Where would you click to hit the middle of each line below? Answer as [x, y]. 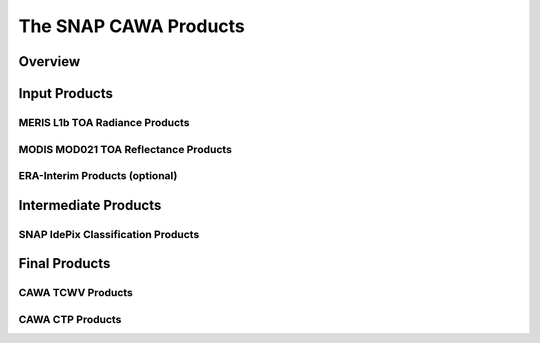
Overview [49, 61]
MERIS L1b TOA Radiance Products [104, 122]
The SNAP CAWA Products [131, 26]
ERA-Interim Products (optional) [98, 176]
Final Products [64, 263]
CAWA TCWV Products [76, 293]
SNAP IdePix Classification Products [109, 234]
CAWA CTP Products [70, 319]
